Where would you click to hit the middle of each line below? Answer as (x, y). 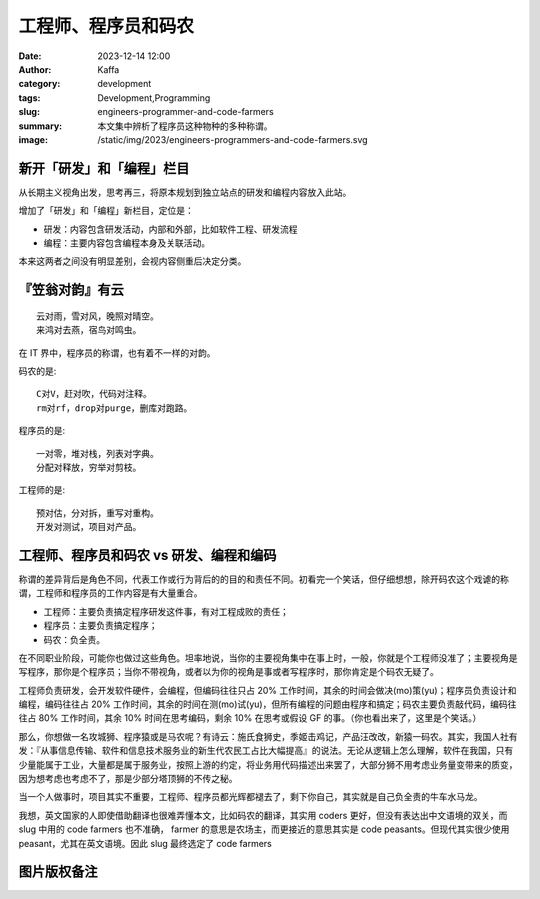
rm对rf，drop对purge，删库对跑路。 (114, 408)
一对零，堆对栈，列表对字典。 (97, 453)
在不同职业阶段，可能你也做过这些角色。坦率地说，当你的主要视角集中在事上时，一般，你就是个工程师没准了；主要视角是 (268, 657)
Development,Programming (154, 97)
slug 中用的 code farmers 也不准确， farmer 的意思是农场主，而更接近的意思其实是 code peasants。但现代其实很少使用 (264, 829)
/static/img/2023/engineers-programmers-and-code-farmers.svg (233, 139)
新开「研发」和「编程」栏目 (104, 168)
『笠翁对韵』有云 (71, 290)
